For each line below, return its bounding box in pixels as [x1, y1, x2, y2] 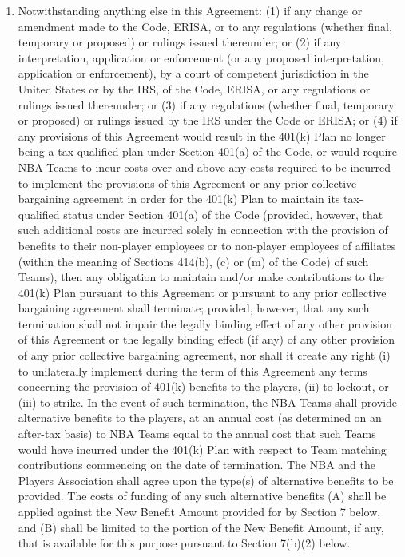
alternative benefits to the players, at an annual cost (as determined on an [18, 409, 382, 426]
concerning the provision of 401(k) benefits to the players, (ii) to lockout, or [18, 378, 389, 395]
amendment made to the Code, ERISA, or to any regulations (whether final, [18, 18, 392, 34]
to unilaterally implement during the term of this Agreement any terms [18, 362, 367, 379]
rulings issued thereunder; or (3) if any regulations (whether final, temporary [18, 96, 395, 113]
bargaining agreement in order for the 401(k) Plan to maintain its [18, 190, 340, 207]
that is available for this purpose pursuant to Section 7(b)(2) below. [18, 535, 351, 551]
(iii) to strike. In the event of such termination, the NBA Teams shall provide [18, 393, 398, 410]
